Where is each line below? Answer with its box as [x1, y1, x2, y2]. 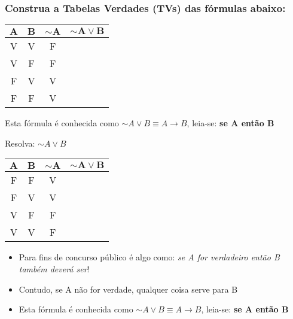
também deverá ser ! [19, 263, 90, 275]
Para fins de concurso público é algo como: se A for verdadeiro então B [19, 251, 280, 263]
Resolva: [5, 136, 35, 149]
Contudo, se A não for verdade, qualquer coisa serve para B [19, 282, 238, 295]
